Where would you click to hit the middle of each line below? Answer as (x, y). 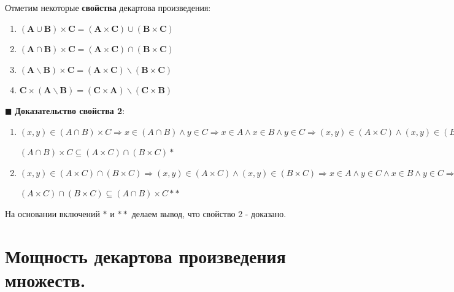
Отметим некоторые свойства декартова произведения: (108, 7)
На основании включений (52, 213)
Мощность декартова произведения (145, 256)
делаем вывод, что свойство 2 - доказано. (209, 213)
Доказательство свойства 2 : (70, 110)
